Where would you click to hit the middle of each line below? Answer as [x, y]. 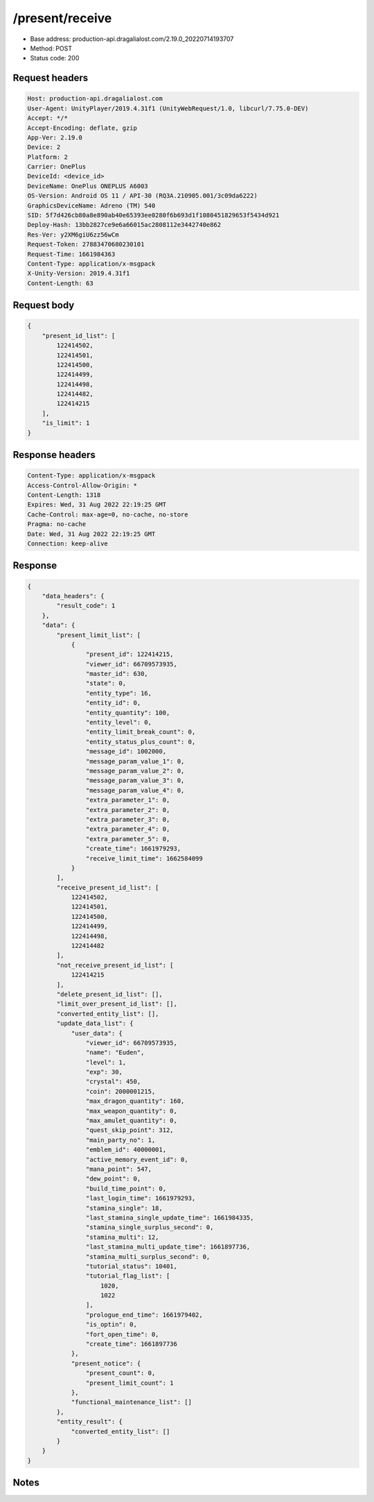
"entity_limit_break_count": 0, [141, 732]
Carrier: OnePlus [57, 167]
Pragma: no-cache [57, 524]
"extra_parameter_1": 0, [128, 800]
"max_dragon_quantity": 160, [135, 1101]
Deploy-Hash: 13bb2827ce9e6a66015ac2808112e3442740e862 [124, 225]
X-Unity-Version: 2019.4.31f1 [79, 273]
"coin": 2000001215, [121, 1091]
